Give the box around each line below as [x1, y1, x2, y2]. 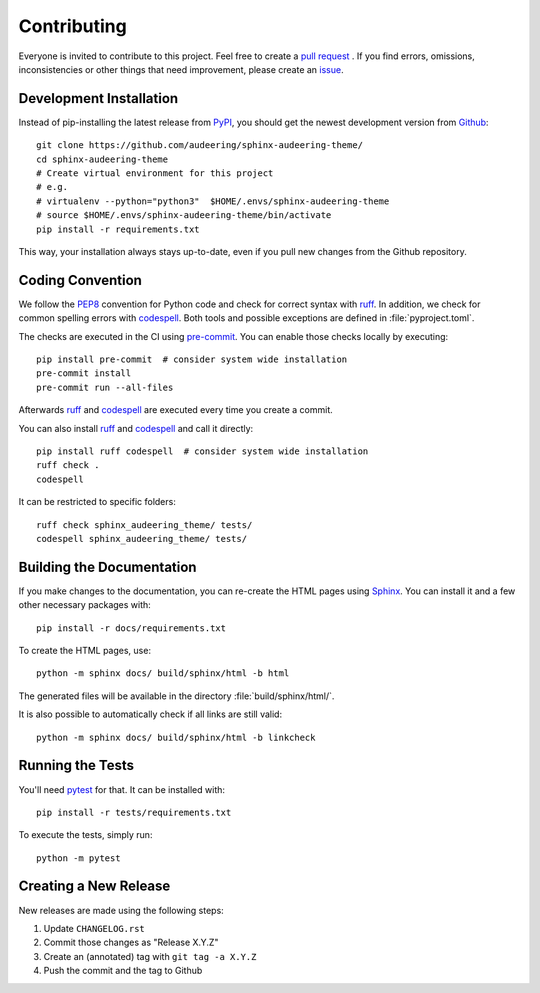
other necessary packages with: [18, 599, 152, 611]
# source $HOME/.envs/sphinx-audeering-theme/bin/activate [36, 210, 332, 221]
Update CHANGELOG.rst [43, 922, 145, 934]
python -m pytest [36, 852, 121, 864]
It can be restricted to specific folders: [18, 496, 177, 508]
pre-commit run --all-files [36, 381, 174, 393]
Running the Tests [18, 757, 135, 774]
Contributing [18, 15, 127, 37]
